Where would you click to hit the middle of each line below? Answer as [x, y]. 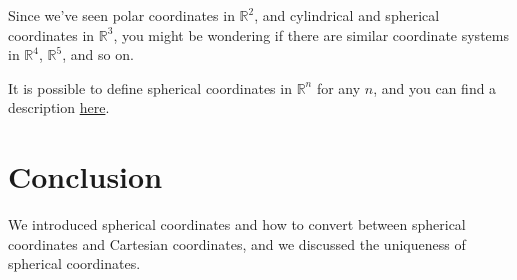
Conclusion [85, 176]
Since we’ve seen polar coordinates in [121, 15]
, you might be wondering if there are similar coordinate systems [311, 34]
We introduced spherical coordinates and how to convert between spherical [237, 224]
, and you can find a [435, 87]
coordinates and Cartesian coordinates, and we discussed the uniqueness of [237, 243]
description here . [59, 107]
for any [338, 87]
